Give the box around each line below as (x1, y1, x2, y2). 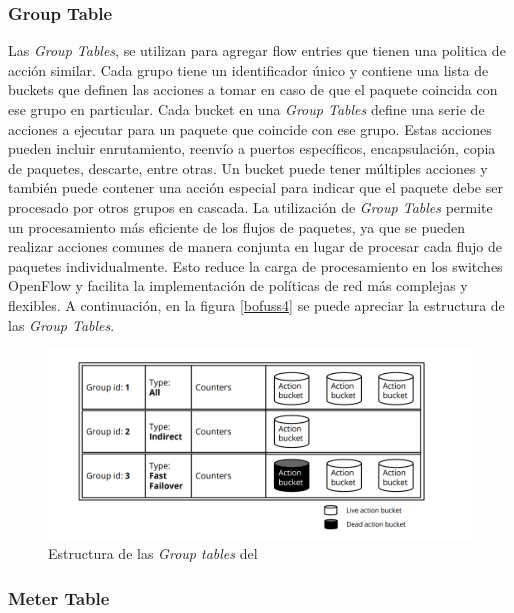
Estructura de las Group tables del (48, 543, 258, 564)
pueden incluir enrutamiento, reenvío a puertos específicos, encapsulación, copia (8, 138, 496, 159)
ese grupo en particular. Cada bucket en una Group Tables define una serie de (8, 99, 485, 119)
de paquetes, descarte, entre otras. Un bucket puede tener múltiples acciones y (8, 157, 488, 178)
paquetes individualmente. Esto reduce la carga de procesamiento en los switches (8, 255, 503, 276)
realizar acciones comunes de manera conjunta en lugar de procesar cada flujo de (8, 236, 502, 257)
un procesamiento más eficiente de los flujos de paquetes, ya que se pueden (8, 216, 466, 237)
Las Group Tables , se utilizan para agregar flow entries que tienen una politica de (8, 40, 506, 61)
